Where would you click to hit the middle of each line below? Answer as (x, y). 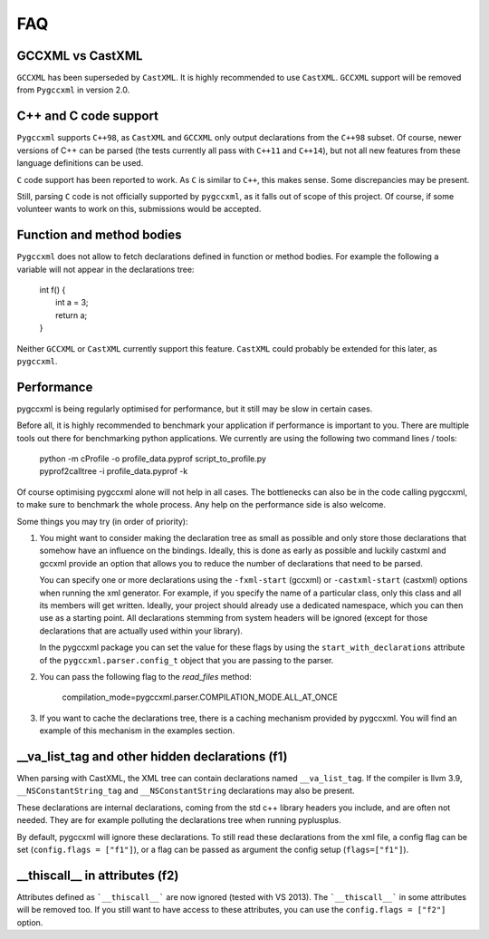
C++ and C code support (87, 116)
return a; (72, 315)
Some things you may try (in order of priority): (102, 521)
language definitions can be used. (80, 163)
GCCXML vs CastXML (80, 56)
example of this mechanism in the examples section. (137, 731)
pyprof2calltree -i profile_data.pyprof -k (114, 471)
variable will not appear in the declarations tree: (105, 269)
